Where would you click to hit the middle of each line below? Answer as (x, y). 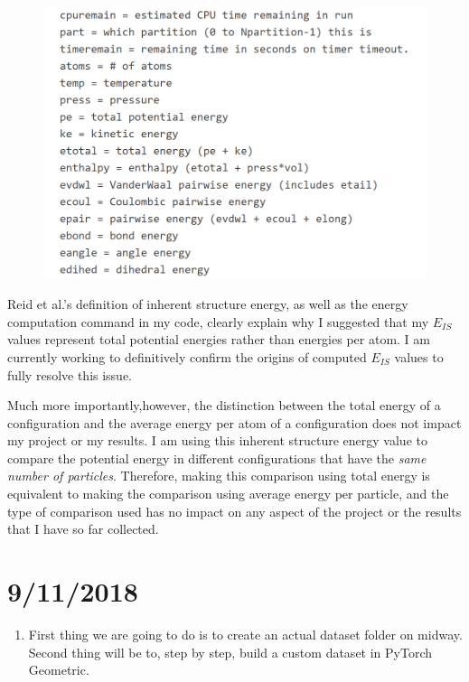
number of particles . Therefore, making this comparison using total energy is (219, 476)
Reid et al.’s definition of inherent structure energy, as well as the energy (208, 304)
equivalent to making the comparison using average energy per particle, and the (228, 494)
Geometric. (59, 670)
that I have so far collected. (83, 529)
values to (419, 356)
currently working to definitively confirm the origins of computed (187, 356)
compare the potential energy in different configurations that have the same (217, 458)
